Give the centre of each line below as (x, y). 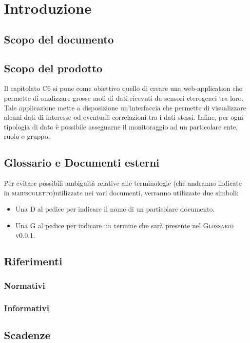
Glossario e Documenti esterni (82, 162)
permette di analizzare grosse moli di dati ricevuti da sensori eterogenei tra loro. (124, 97)
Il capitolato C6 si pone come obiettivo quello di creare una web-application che (123, 88)
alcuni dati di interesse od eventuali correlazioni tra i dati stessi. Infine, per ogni (124, 117)
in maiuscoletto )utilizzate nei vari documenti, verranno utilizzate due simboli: (121, 192)
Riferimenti (33, 261)
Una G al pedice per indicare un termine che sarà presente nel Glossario (125, 225)
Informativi (27, 308)
